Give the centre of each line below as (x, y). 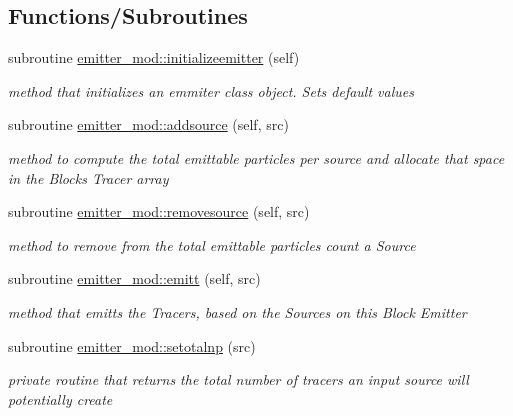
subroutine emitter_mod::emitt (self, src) (134, 278)
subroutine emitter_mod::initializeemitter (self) (154, 57)
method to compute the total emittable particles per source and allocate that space (256, 157)
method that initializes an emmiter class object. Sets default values (211, 90)
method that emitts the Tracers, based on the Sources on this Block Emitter (237, 311)
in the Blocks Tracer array (88, 177)
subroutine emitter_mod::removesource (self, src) (159, 211)
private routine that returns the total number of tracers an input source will (238, 379)
